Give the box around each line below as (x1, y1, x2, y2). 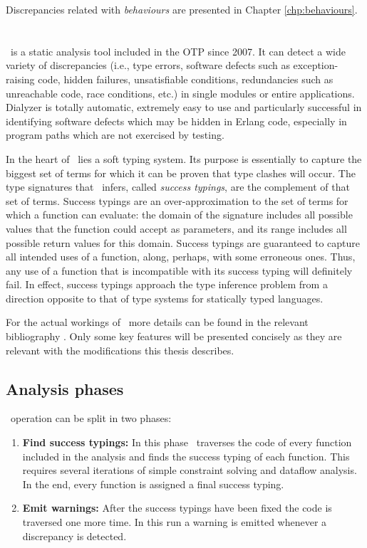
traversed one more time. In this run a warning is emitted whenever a (22, 515, 327, 529)
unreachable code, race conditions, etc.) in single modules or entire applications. (6, 85, 355, 100)
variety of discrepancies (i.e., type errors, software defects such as (6, 58, 290, 73)
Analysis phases (6, 377, 124, 399)
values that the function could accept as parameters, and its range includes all (6, 221, 347, 236)
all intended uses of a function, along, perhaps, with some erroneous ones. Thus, (6, 249, 356, 264)
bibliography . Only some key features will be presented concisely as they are (6, 329, 342, 344)
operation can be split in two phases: (10, 411, 172, 426)
